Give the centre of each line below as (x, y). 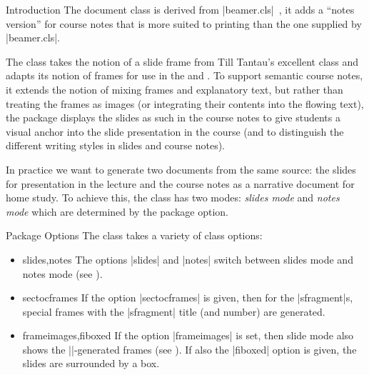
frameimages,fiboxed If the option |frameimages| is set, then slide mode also (188, 335)
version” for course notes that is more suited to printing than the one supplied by (184, 23)
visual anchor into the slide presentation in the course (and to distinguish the (175, 131)
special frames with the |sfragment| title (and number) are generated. (174, 311)
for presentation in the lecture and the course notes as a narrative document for (180, 183)
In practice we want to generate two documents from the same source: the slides (181, 169)
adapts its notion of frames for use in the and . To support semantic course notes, (184, 75)
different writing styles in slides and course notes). (116, 145)
